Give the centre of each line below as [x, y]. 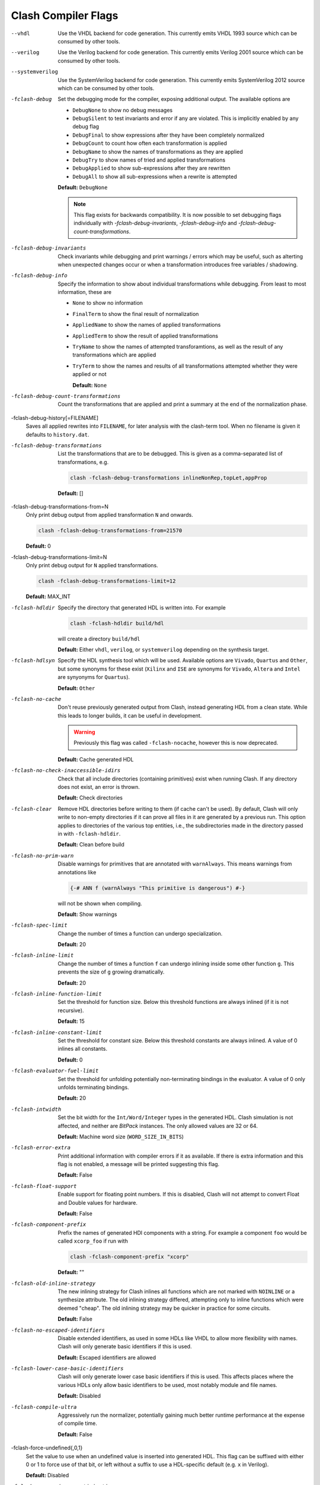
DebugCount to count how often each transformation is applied [150, 143]
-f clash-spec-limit [39, 925]
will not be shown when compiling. [100, 903]
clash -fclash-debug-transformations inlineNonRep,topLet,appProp [169, 478]
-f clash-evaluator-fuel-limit [55, 1071]
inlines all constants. [83, 1049]
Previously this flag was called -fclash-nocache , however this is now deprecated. [176, 743]
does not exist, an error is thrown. [99, 787]
